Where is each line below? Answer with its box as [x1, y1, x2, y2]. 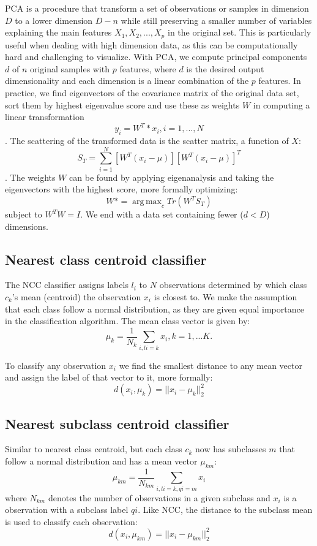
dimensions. [5, 219, 48, 232]
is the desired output [186, 62, 264, 75]
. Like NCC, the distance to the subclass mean [138, 503, 313, 516]
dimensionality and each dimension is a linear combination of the [5, 74, 249, 87]
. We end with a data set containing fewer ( [80, 208, 244, 220]
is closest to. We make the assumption [154, 290, 297, 303]
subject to [5, 208, 42, 220]
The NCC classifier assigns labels [5, 278, 129, 291]
